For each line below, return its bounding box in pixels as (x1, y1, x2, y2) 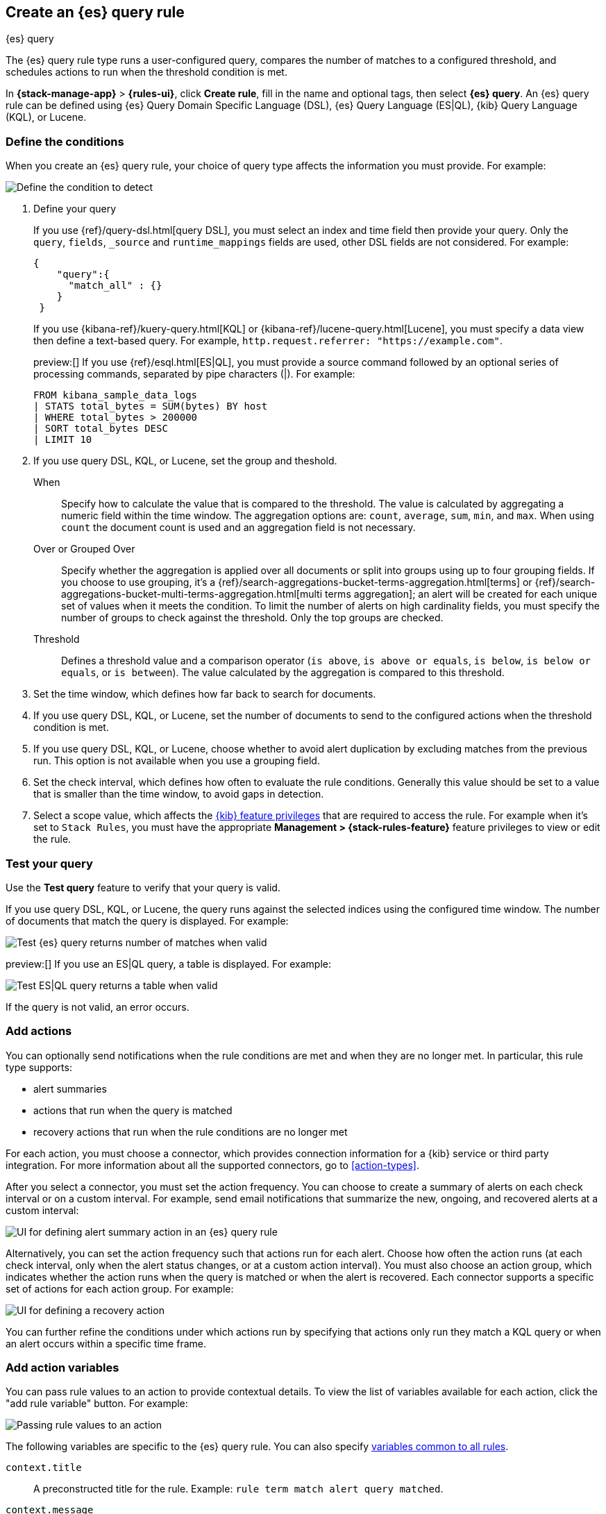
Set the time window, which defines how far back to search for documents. (33, 688, 376, 700)
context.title (6, 1462, 82, 1474)
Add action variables (6, 1361, 119, 1375)
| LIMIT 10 (33, 434, 92, 446)
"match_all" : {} (68, 280, 162, 292)
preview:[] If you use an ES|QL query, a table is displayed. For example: (6, 957, 332, 970)
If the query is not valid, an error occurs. (6, 1000, 190, 1013)
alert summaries (33, 1082, 107, 1095)
